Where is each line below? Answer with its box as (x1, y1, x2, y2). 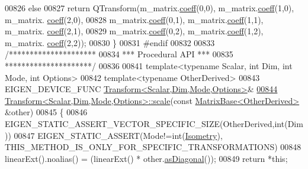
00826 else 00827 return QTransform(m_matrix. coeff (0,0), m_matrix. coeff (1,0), (5, 2, 294, 14)
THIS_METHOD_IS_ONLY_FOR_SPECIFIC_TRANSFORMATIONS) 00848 (5, 141, 301, 153)
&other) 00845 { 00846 (5, 106, 88, 118)
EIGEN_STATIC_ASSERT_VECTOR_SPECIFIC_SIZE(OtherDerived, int (5, 117, 285, 129)
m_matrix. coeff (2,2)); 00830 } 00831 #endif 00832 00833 (5, 36, 215, 48)
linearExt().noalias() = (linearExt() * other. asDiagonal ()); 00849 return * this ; (5, 152, 288, 164)
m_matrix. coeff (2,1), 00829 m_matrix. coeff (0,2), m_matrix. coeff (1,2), (5, 25, 264, 37)
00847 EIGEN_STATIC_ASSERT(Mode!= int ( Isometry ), (14, 129, 223, 141)
